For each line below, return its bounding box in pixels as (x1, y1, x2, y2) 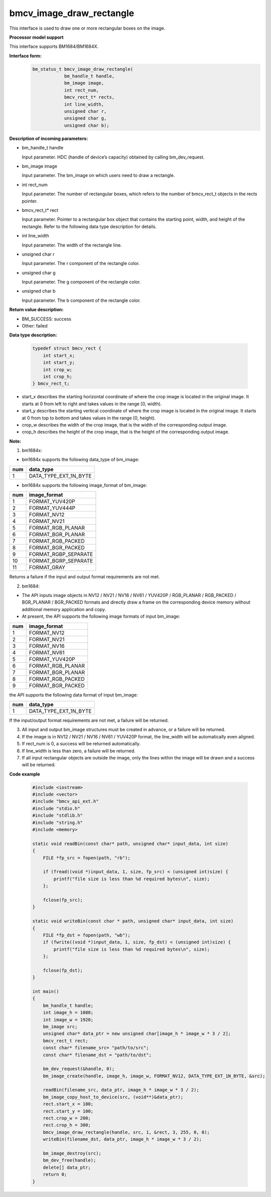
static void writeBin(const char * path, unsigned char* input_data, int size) (32, 918, 234, 924)
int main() (32, 989, 59, 994)
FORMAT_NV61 (29, 649, 65, 656)
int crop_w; (43, 367, 73, 372)
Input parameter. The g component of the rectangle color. (22, 279, 141, 285)
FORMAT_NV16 (29, 642, 65, 649)
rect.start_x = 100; (43, 1101, 94, 1107)
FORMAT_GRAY (29, 564, 65, 571)
